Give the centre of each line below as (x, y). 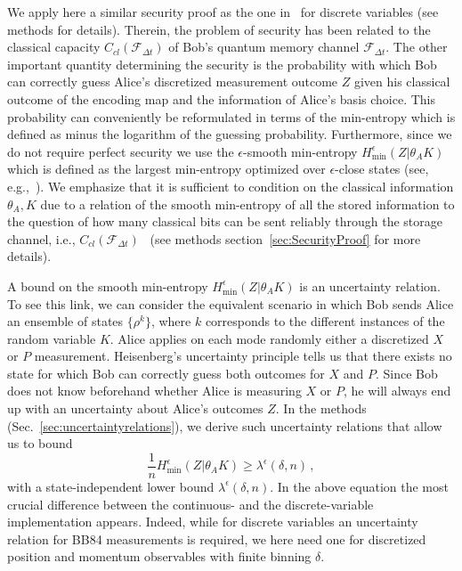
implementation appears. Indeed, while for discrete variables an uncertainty (213, 522)
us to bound (40, 443)
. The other (417, 47)
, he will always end (397, 391)
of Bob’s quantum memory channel (264, 47)
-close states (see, (382, 169)
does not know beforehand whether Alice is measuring (154, 391)
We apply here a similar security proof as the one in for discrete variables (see (223, 12)
